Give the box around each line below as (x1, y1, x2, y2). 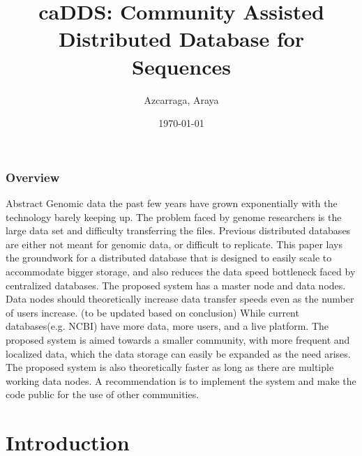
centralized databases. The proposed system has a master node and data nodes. (6, 278, 346, 292)
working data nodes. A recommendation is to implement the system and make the (6, 373, 356, 388)
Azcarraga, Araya (144, 92, 219, 107)
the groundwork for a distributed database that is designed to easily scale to (6, 250, 332, 265)
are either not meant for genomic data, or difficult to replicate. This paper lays (6, 236, 342, 251)
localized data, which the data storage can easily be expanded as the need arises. (6, 346, 351, 360)
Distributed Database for (58, 24, 305, 53)
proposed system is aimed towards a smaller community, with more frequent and (6, 332, 350, 347)
